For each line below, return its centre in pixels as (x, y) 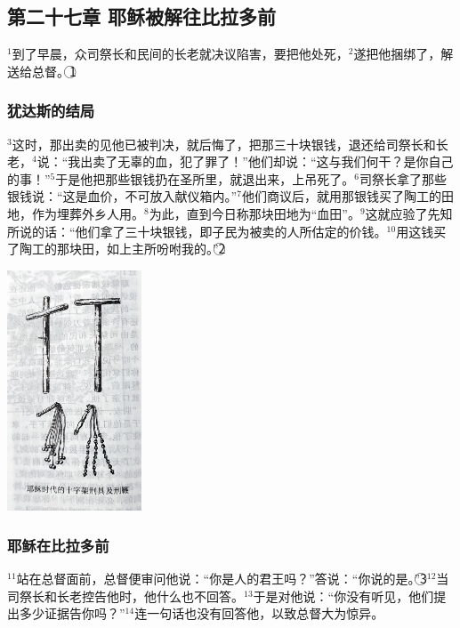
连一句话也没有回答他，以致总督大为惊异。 (259, 613)
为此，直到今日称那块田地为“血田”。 (254, 213)
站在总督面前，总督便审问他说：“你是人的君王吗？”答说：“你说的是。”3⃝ (222, 579)
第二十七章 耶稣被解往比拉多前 (142, 16)
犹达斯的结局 (51, 111)
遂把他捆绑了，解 (404, 54)
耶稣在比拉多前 (58, 545)
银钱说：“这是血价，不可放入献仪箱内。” (122, 196)
